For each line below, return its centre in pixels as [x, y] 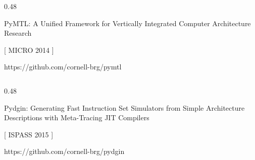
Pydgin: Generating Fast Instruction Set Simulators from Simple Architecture [124, 107]
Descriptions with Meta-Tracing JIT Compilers [77, 117]
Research [18, 33]
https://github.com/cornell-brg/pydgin [64, 151]
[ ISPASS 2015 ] [29, 134]
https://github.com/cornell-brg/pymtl [63, 67]
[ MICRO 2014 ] [29, 50]
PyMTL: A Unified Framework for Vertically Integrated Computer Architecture [127, 23]
